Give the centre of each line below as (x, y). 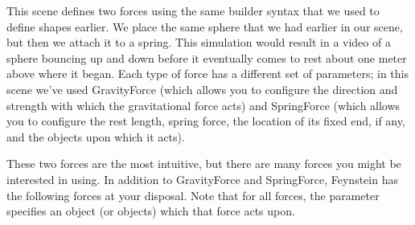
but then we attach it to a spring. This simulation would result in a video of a (199, 42)
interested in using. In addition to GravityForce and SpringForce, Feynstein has (202, 179)
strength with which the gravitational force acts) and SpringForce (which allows (203, 105)
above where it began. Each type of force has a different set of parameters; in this (207, 74)
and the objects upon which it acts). (96, 136)
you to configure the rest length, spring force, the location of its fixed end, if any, (206, 121)
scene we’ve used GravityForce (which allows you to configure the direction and (202, 89)
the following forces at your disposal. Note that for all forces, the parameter (193, 195)
